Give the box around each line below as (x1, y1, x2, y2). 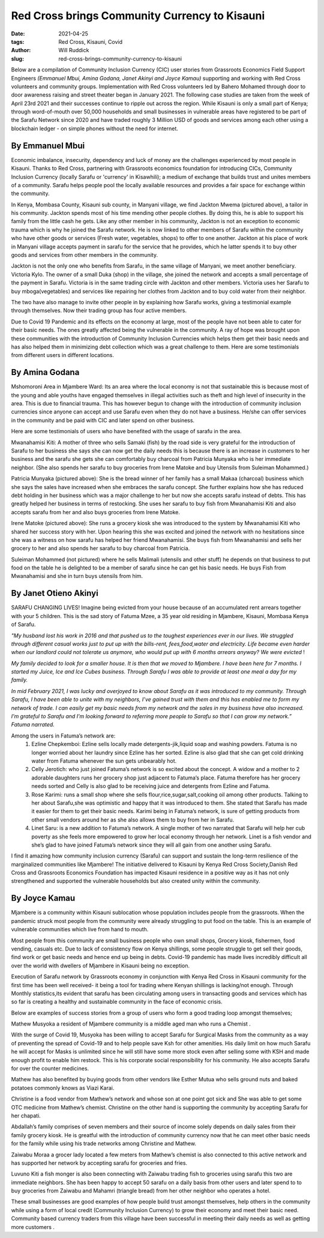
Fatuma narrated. (11, 721, 55, 729)
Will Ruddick (58, 47, 89, 54)
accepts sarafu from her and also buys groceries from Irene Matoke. (11, 508, 180, 515)
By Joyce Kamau (11, 893, 76, 903)
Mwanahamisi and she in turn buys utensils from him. (11, 572, 143, 580)
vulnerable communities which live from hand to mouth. (11, 926, 149, 933)
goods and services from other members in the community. (11, 251, 158, 259)
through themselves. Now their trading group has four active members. (11, 307, 187, 314)
